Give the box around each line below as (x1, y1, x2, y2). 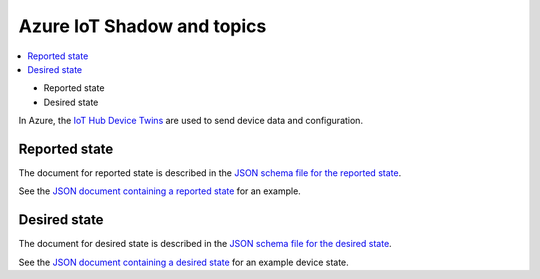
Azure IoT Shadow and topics (18, 15, 267, 37)
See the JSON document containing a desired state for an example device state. (18, 256, 349, 268)
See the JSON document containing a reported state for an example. (18, 185, 302, 197)
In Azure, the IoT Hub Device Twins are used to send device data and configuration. (18, 115, 364, 127)
